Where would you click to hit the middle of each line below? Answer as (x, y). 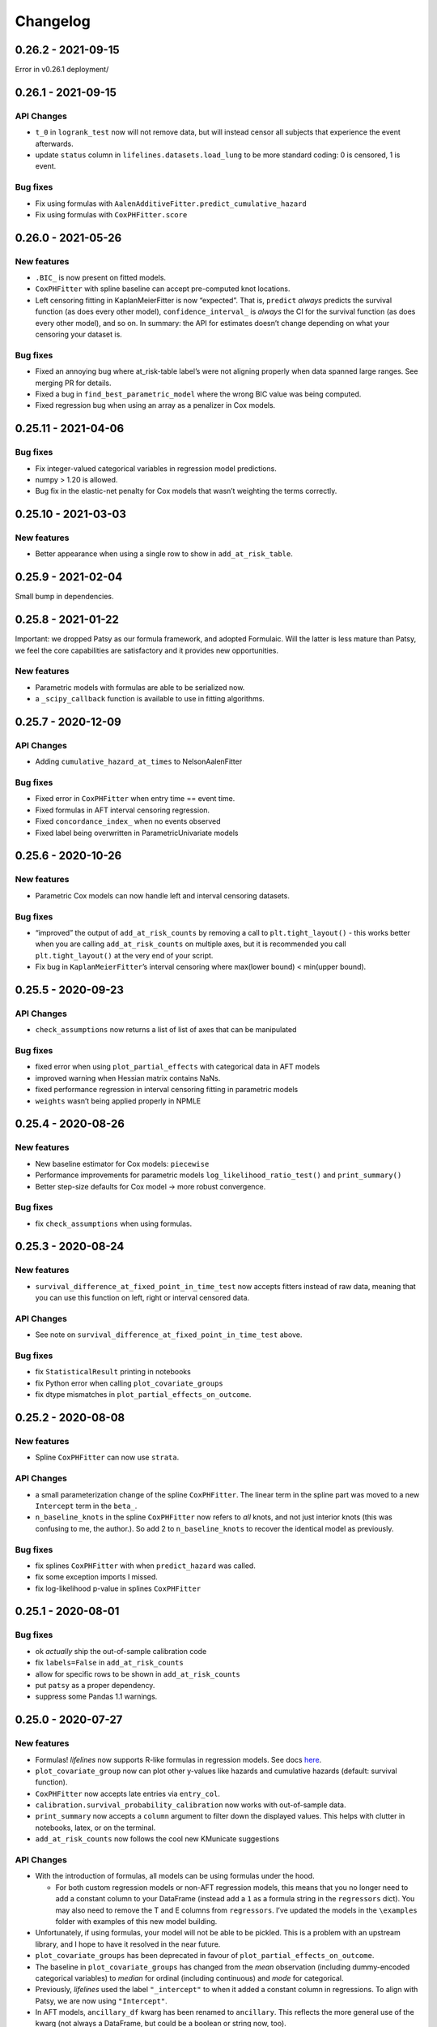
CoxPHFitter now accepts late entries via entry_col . (127, 1793)
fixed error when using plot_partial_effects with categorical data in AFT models (178, 1067)
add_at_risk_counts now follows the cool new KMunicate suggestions (157, 1839)
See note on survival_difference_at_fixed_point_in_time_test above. (169, 1335)
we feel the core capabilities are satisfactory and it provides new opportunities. (147, 650)
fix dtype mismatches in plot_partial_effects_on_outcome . (143, 1395)
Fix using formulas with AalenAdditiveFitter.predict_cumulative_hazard (171, 204)
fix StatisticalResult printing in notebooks (113, 1372)
